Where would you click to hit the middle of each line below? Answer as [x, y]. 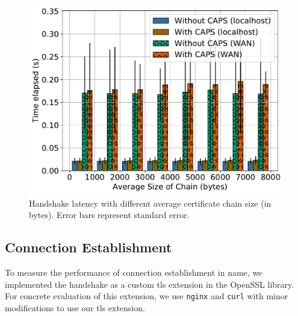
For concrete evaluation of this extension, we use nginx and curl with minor [147, 296]
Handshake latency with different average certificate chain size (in [150, 203]
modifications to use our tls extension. [75, 307]
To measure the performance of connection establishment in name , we [134, 272]
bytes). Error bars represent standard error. [109, 215]
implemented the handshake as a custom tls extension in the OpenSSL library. [150, 284]
